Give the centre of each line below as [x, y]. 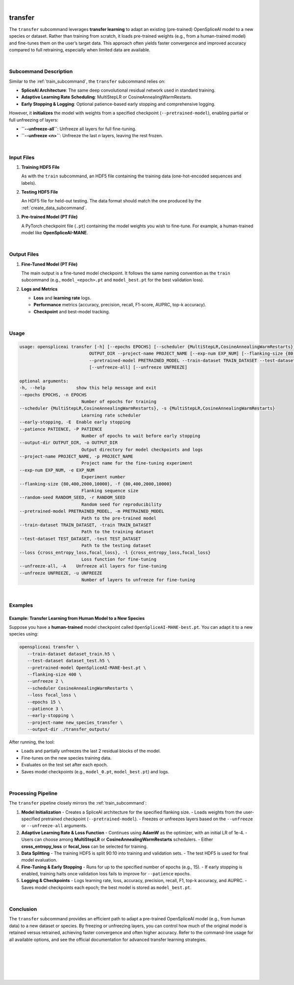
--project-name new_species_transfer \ [75, 722]
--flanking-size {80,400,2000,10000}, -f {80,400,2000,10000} [96, 484]
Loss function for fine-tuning [119, 559]
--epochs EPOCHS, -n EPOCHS [53, 395]
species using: [24, 634]
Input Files [22, 157]
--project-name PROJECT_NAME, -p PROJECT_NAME [76, 456]
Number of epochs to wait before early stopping [141, 436]
